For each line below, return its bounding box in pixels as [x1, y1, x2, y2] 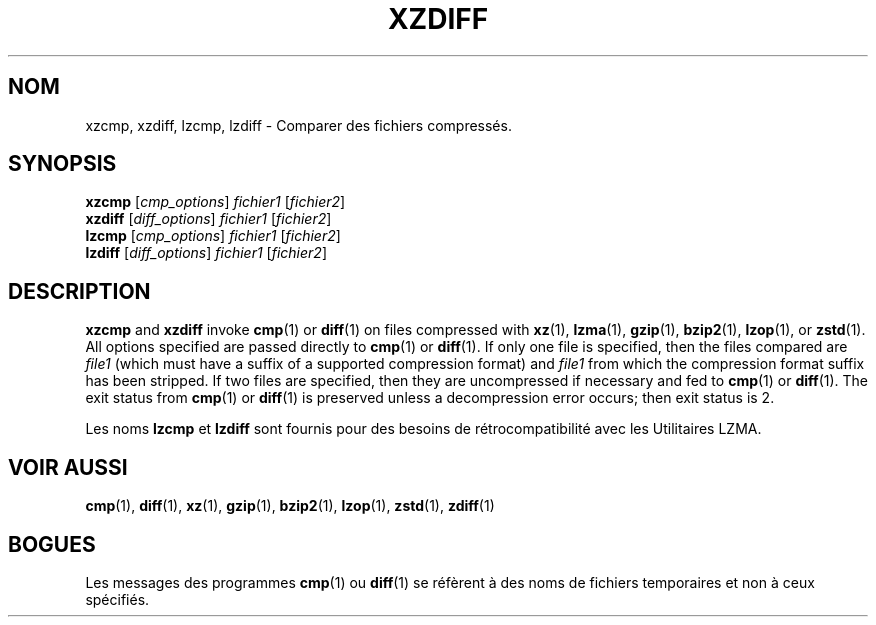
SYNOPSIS [8, 151, 117, 177]
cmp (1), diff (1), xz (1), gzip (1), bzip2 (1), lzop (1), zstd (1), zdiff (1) [85, 497, 495, 515]
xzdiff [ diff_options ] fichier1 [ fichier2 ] [85, 210, 332, 228]
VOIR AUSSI [8, 454, 128, 480]
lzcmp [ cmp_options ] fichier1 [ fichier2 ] [85, 227, 341, 245]
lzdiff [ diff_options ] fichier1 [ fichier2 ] [85, 244, 327, 262]
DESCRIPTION [8, 278, 151, 304]
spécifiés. [85, 590, 150, 608]
